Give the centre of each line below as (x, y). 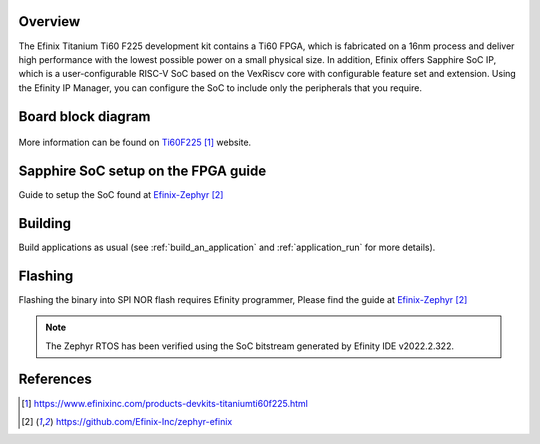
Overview (49, 21)
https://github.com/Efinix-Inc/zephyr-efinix (144, 421)
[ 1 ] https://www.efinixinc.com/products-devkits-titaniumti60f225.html (165, 403)
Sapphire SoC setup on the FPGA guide (142, 170)
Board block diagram (84, 116)
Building (45, 223)
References (55, 379)
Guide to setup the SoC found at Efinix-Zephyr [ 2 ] (121, 194)
